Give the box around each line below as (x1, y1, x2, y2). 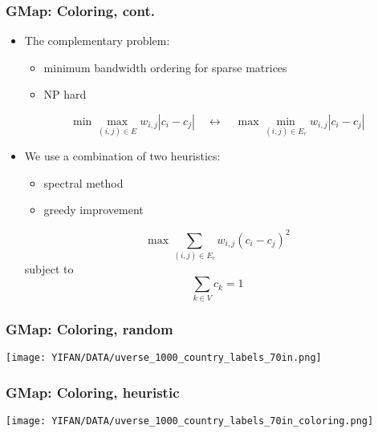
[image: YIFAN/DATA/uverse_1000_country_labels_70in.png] (6, 351, 322, 363)
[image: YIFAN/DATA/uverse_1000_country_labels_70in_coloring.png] (6, 415, 374, 427)
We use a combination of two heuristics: (24, 148, 221, 164)
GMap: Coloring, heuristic (6, 382, 180, 402)
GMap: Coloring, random (6, 318, 173, 338)
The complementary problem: (24, 32, 170, 49)
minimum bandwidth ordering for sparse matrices (43, 59, 287, 75)
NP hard (43, 86, 87, 103)
